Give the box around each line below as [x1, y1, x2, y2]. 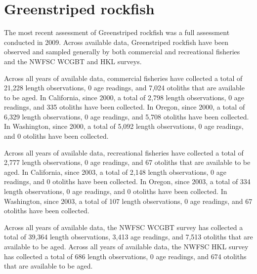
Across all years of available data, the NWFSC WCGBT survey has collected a [4, 222, 243, 232]
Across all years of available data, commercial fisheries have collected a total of [4, 73, 243, 83]
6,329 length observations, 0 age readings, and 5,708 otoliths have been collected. [4, 111, 249, 121]
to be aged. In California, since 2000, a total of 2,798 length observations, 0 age [4, 92, 245, 102]
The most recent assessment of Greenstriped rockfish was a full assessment [4, 27, 230, 38]
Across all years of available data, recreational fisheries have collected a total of [4, 147, 244, 157]
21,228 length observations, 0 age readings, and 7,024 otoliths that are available [4, 82, 245, 93]
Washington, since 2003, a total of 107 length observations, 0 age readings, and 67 [4, 196, 253, 206]
